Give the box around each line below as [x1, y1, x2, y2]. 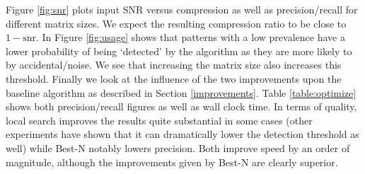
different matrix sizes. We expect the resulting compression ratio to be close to [6, 16, 347, 30]
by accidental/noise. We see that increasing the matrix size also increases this [6, 57, 342, 72]
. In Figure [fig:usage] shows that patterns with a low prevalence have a [35, 30, 345, 45]
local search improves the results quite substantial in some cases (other [6, 112, 313, 127]
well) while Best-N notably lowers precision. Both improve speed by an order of [6, 140, 350, 155]
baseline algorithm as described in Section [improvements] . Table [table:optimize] [6, 85, 357, 100]
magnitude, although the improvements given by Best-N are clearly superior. [6, 154, 338, 169]
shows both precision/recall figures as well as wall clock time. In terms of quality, [6, 99, 357, 114]
